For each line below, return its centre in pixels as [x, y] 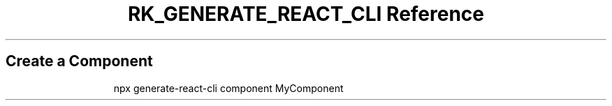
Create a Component [79, 61]
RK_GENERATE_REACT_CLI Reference [306, 14]
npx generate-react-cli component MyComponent [228, 88]
